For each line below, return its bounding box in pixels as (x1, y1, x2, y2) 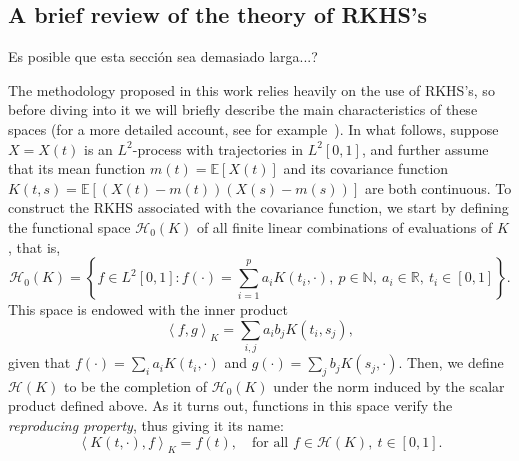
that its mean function (8, 158, 146, 179)
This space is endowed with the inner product (8, 299, 288, 320)
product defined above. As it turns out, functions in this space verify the (8, 395, 453, 416)
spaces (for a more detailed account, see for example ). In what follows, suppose (8, 118, 499, 139)
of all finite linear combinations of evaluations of (196, 216, 493, 237)
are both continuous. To (364, 177, 512, 198)
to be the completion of (63, 375, 208, 396)
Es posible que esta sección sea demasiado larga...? (8, 46, 318, 67)
